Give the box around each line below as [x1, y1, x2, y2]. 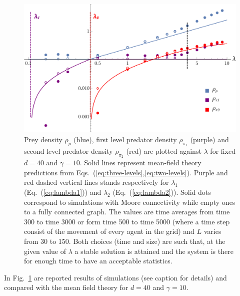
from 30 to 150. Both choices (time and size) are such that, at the [24, 236, 225, 246]
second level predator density [24, 146, 113, 156]
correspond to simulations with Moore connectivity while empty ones [24, 196, 235, 207]
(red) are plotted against [126, 146, 201, 156]
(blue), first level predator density [73, 134, 177, 144]
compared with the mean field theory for [4, 282, 128, 292]
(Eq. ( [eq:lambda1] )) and [24, 187, 101, 197]
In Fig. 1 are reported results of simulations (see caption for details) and [4, 272, 227, 282]
